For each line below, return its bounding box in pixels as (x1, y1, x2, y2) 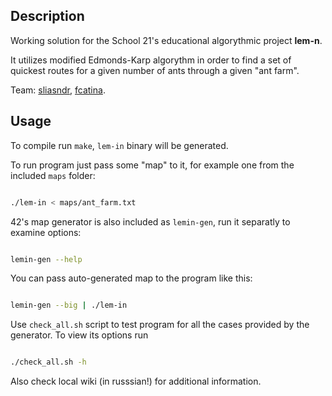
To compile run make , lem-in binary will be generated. (10, 139, 229, 151)
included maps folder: (10, 169, 96, 181)
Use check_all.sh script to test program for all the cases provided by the (10, 319, 310, 331)
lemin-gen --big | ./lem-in (10, 300, 128, 311)
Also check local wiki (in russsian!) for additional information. (10, 375, 262, 388)
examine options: (10, 226, 82, 238)
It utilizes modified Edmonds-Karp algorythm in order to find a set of (10, 54, 292, 66)
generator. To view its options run (10, 329, 149, 341)
